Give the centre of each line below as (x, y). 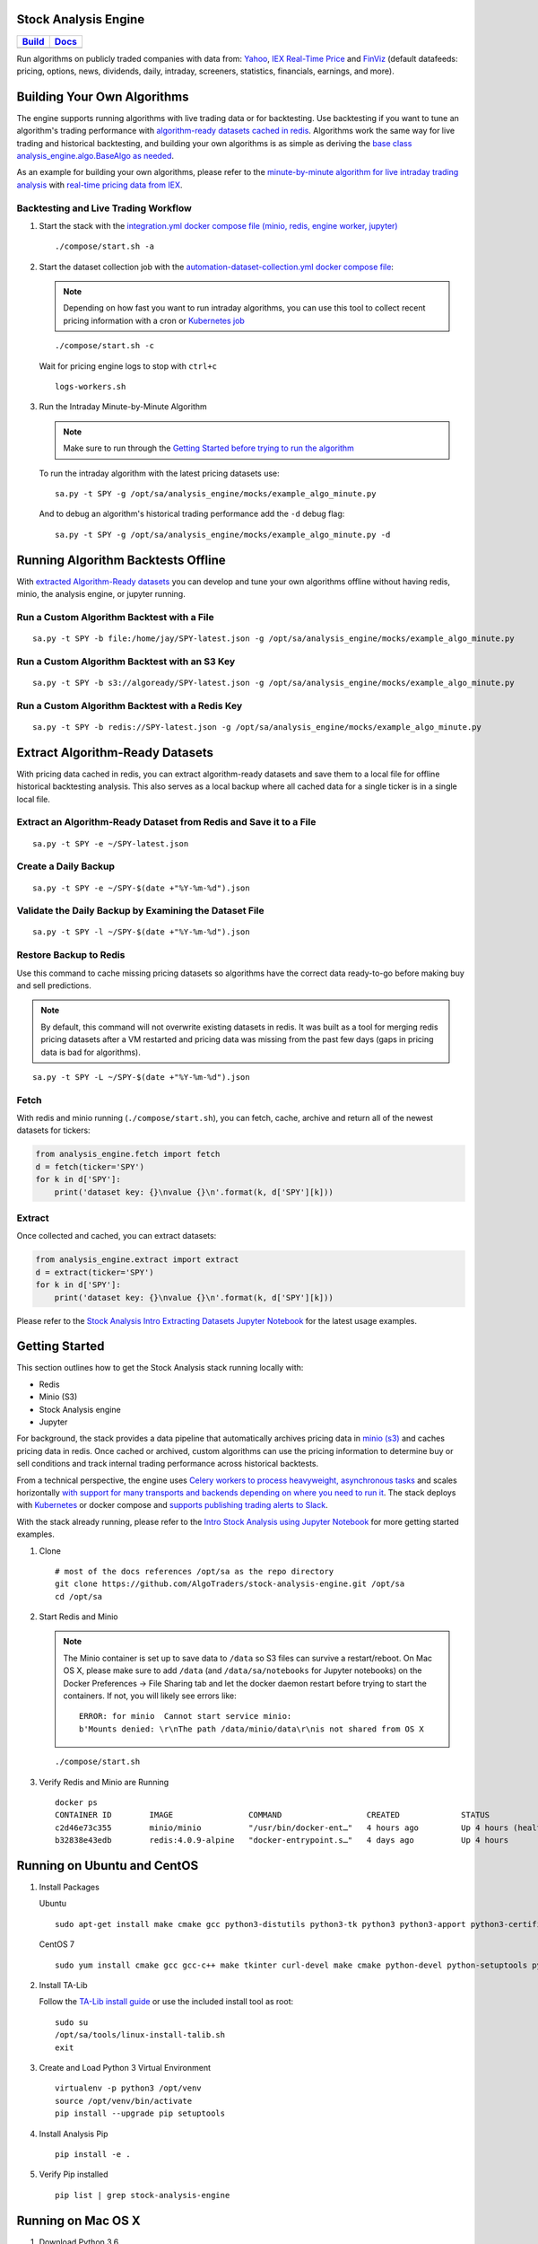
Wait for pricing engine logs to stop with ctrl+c (128, 366)
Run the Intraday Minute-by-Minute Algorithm (123, 407)
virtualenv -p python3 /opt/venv (128, 2088)
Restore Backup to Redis (71, 955)
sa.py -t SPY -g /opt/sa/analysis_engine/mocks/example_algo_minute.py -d (223, 535)
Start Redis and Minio (78, 1617)
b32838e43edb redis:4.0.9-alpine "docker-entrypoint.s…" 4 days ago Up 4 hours (282, 1841)
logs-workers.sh (91, 387)
